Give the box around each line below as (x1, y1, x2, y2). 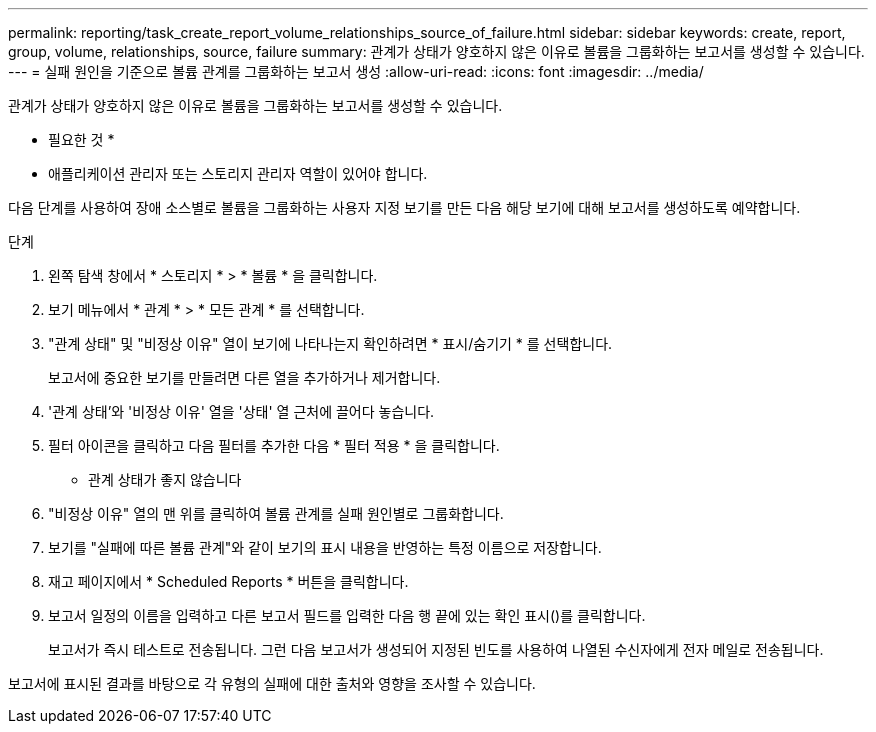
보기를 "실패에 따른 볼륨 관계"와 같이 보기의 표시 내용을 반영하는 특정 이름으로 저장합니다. (48, 539, 602, 556)
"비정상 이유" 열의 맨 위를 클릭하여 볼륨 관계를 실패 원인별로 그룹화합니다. (48, 505, 504, 522)
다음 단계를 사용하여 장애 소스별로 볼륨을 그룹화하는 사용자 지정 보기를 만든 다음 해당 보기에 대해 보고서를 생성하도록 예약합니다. (8, 199, 801, 216)
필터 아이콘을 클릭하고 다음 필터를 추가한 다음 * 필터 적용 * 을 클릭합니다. (48, 437, 500, 454)
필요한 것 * (48, 131, 115, 148)
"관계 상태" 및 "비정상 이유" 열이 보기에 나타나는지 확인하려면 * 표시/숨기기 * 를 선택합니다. (48, 335, 613, 352)
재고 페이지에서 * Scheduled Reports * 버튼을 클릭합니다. (48, 573, 409, 590)
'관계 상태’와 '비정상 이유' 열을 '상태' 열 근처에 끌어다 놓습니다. (48, 403, 435, 420)
